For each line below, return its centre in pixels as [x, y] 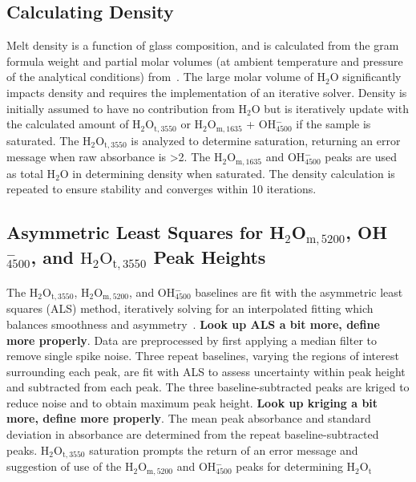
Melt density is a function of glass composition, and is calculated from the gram [203, 45]
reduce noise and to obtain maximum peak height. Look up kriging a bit [192, 402]
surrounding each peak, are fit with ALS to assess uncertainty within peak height [206, 371]
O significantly [366, 77]
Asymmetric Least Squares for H [146, 232]
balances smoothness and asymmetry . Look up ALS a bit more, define [193, 324]
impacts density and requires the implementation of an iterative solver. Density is [207, 92]
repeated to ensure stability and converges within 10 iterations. [162, 189]
